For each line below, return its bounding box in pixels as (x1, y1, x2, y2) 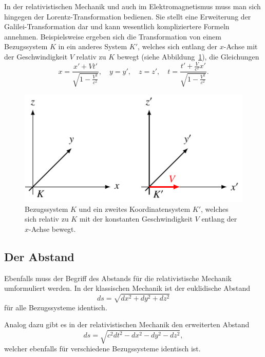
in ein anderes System (58, 41, 127, 52)
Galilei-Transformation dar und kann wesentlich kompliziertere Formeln (4, 21, 230, 32)
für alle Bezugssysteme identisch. (4, 302, 107, 312)
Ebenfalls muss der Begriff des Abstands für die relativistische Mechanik (4, 272, 232, 283)
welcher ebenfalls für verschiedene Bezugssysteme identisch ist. (4, 343, 201, 354)
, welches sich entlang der (138, 41, 218, 52)
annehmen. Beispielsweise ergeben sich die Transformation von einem (4, 31, 221, 42)
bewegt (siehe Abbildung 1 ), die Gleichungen (117, 51, 259, 62)
